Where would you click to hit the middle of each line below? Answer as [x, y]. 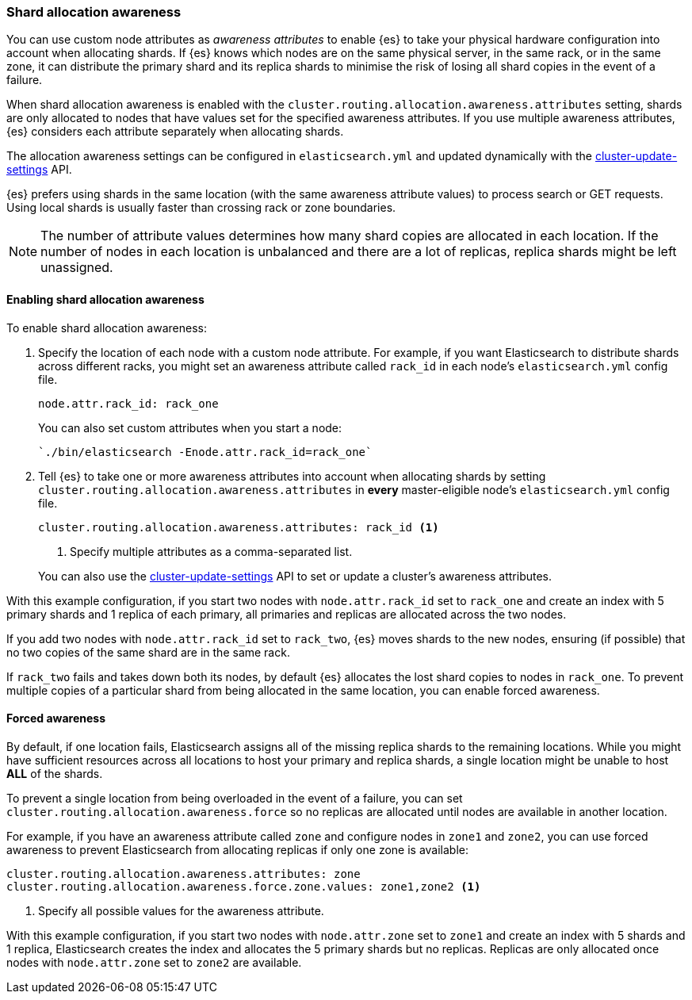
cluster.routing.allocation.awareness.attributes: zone [184, 874]
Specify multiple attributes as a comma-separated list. [211, 551]
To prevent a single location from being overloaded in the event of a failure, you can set [235, 798]
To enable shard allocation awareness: [107, 328]
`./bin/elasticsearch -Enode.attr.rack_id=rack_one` [205, 452]
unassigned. [77, 268]
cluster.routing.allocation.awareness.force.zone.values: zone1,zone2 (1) [244, 886]
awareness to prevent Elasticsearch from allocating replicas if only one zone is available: [238, 849]
